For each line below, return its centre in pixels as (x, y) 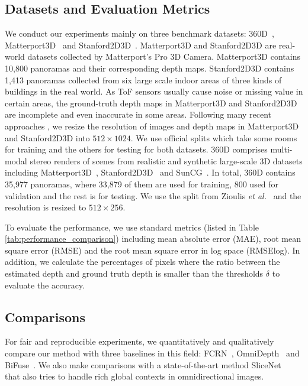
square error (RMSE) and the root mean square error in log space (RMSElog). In (153, 250)
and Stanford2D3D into (47, 137)
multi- (281, 149)
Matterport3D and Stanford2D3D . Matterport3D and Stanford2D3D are (141, 45)
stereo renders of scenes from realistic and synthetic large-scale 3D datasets (166, 160)
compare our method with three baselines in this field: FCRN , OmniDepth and (152, 353)
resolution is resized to (46, 207)
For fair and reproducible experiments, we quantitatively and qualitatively (139, 341)
